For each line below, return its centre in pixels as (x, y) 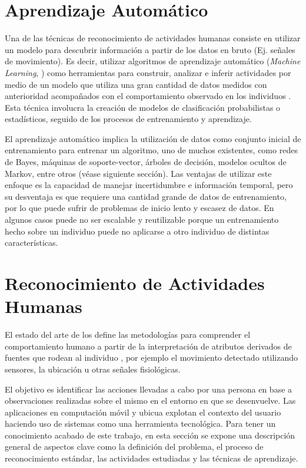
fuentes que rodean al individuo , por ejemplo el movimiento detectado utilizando (151, 357)
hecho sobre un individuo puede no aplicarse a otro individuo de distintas (137, 231)
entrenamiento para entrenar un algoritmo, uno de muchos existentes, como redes (151, 150)
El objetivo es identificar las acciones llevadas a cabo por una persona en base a (149, 389)
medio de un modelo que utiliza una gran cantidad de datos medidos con (136, 84)
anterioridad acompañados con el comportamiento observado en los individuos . (148, 96)
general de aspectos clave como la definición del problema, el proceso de (134, 446)
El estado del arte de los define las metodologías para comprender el (128, 334)
